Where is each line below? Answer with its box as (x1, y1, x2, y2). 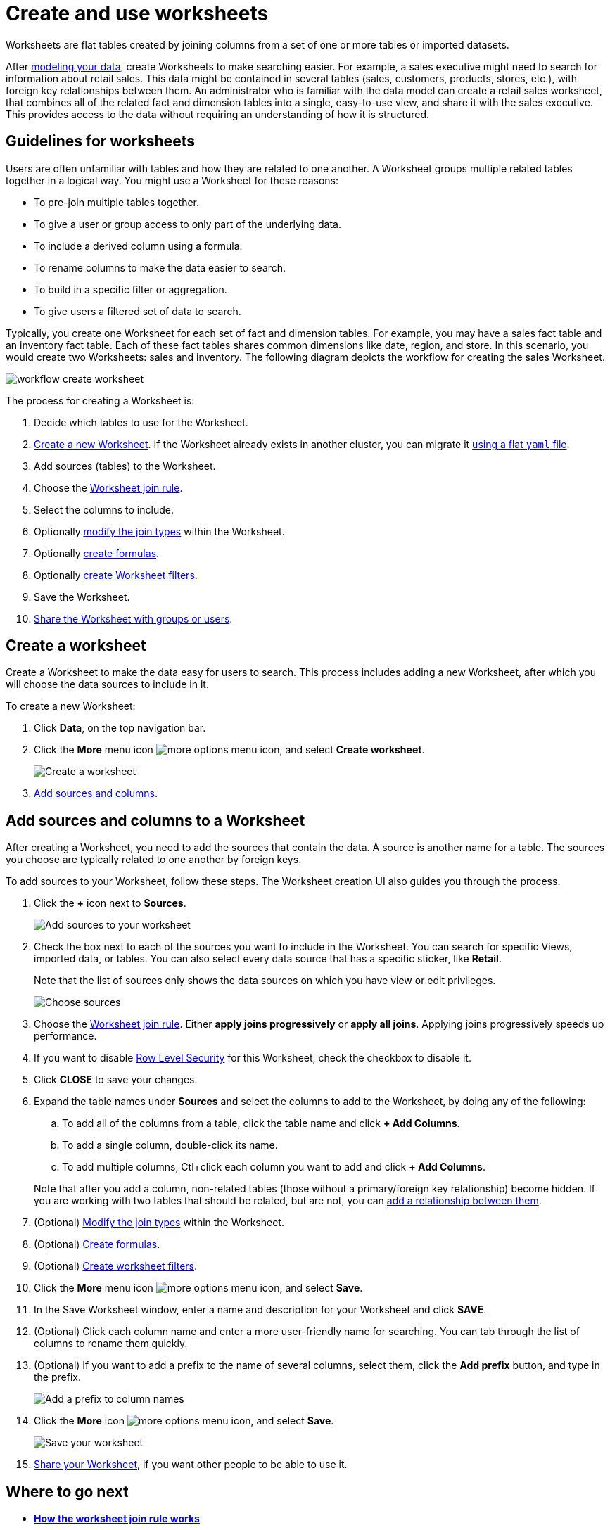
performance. (34, 1030, 97, 1043)
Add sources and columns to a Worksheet (6, 811, 305, 829)
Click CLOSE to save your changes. (34, 1073, 198, 1086)
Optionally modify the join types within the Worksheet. (34, 525, 285, 537)
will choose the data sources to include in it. (6, 678, 209, 691)
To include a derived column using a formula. (34, 239, 243, 252)
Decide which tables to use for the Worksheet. (34, 416, 248, 428)
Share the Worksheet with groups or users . (34, 612, 233, 625)
